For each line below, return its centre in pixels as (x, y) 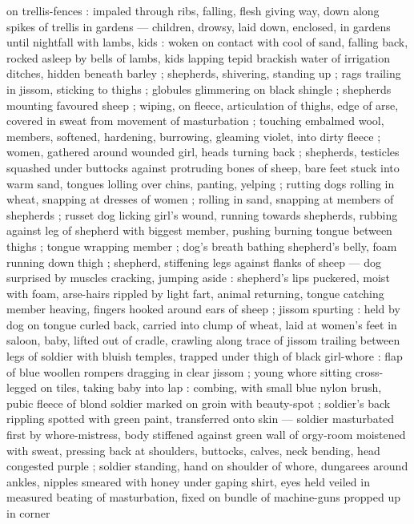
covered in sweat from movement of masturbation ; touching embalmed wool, (195, 121)
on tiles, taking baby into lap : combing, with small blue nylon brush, (211, 387)
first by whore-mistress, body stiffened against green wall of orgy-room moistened (206, 435)
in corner (28, 513)
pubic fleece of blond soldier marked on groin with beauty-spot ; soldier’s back (199, 403)
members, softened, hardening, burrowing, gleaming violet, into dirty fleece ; (194, 136)
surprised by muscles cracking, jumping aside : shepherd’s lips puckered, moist (198, 278)
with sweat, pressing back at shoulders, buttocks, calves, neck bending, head (193, 450)
